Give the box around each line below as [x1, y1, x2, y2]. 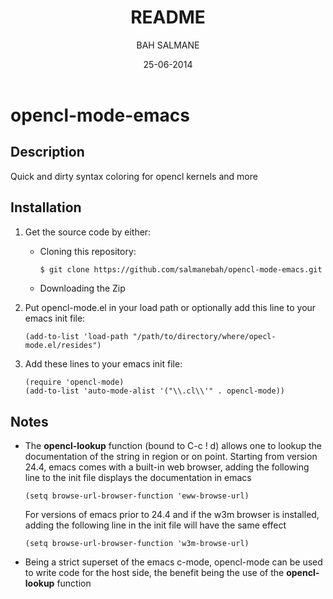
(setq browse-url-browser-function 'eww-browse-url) [24, 491, 250, 501]
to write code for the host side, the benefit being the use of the [24, 567, 285, 579]
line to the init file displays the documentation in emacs [24, 472, 252, 484]
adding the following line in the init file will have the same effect [24, 519, 287, 531]
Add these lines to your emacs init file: [24, 358, 183, 370]
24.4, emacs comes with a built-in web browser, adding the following [24, 461, 310, 473]
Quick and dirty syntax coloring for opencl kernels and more [10, 170, 258, 182]
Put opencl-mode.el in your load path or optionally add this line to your [24, 302, 317, 314]
